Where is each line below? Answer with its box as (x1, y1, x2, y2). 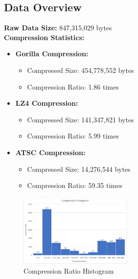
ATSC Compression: (15, 147, 86, 157)
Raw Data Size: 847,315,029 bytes (4, 23, 112, 33)
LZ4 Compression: (15, 98, 78, 108)
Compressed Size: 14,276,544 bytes (27, 163, 131, 174)
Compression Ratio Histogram (23, 265, 114, 276)
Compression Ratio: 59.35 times (27, 180, 122, 190)
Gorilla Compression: (15, 48, 89, 59)
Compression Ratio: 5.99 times (27, 131, 119, 141)
